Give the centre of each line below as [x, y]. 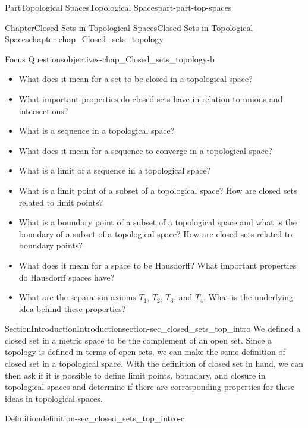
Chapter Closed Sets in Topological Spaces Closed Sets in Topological [129, 27]
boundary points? [51, 245]
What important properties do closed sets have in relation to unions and [151, 98]
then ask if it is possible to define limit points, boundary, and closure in [135, 375]
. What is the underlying [248, 297]
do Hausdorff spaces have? [67, 277]
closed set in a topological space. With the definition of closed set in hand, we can [154, 364]
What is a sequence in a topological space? [97, 130]
